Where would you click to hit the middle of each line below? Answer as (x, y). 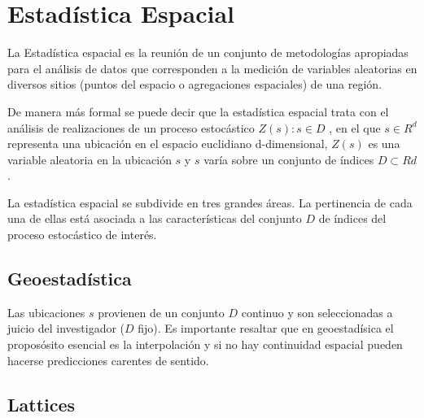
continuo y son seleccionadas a (317, 312)
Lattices (42, 404)
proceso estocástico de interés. (82, 235)
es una (384, 144)
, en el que (355, 127)
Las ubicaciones (46, 312)
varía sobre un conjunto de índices (289, 159)
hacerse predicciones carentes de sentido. (108, 360)
